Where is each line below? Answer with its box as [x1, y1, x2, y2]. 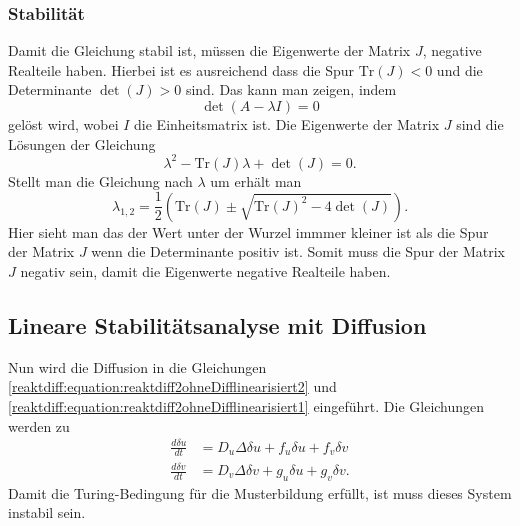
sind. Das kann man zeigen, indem [185, 79, 397, 100]
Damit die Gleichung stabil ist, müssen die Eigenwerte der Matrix [8, 40, 411, 61]
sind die [456, 114, 504, 134]
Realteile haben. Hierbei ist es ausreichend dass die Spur [8, 59, 355, 80]
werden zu [8, 415, 70, 436]
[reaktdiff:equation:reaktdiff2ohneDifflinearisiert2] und [8, 376, 337, 397]
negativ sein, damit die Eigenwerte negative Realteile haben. [20, 260, 391, 281]
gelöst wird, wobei [8, 114, 119, 134]
